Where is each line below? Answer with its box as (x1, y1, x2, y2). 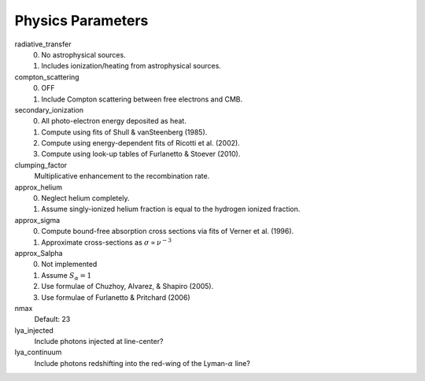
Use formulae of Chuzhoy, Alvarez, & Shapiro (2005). (41, 282, 214, 291)
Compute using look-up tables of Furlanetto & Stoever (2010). (41, 150, 241, 159)
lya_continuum (14, 347, 62, 357)
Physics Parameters (14, 12, 149, 29)
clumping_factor (14, 160, 68, 169)
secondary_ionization (14, 105, 84, 114)
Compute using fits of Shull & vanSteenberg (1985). (41, 127, 208, 137)
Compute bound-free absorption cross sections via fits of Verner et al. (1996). (41, 227, 294, 236)
